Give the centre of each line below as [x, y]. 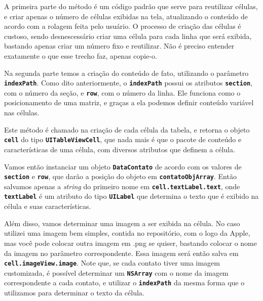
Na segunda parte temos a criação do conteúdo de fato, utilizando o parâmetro [126, 73]
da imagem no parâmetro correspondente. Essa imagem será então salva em [121, 253]
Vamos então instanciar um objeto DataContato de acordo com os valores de [123, 166]
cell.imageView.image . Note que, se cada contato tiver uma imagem [112, 263]
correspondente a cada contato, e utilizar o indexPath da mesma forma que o [124, 283]
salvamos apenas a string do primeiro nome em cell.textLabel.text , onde [122, 186]
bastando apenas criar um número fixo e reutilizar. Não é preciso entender [119, 46]
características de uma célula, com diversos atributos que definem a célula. [120, 149]
